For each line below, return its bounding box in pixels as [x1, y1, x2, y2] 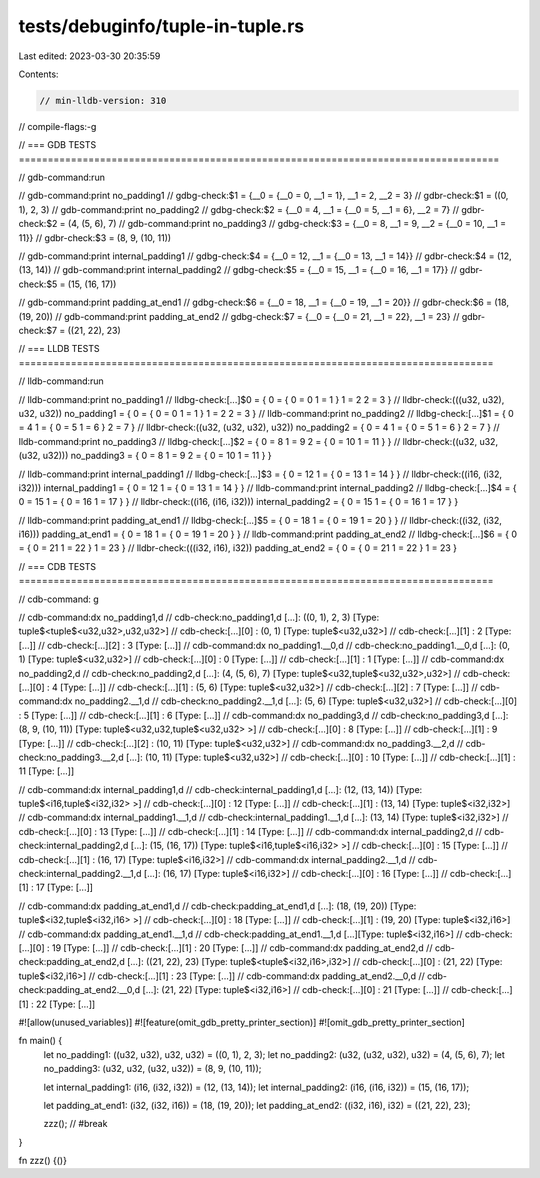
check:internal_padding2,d [18, 840, 129, 852]
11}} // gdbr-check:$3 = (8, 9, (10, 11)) [18, 231, 172, 244]
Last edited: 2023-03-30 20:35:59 [18, 50, 161, 62]
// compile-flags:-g [18, 120, 97, 132]
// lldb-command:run [18, 375, 104, 387]
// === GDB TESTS [18, 139, 97, 151]
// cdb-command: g [18, 593, 99, 605]
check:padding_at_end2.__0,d [18, 984, 141, 996]
